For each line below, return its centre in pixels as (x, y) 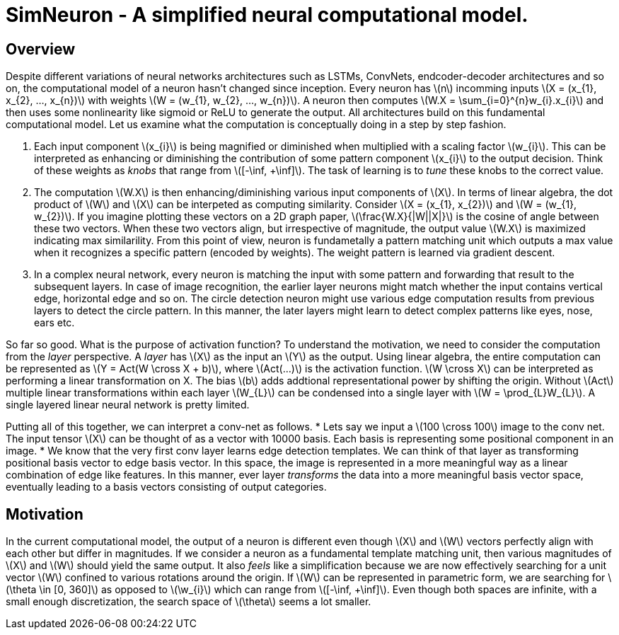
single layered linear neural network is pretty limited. (128, 405)
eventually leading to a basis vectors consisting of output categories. (166, 487)
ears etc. (54, 323)
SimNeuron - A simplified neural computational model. (267, 15)
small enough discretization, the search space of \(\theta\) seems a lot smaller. (189, 602)
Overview (41, 49)
